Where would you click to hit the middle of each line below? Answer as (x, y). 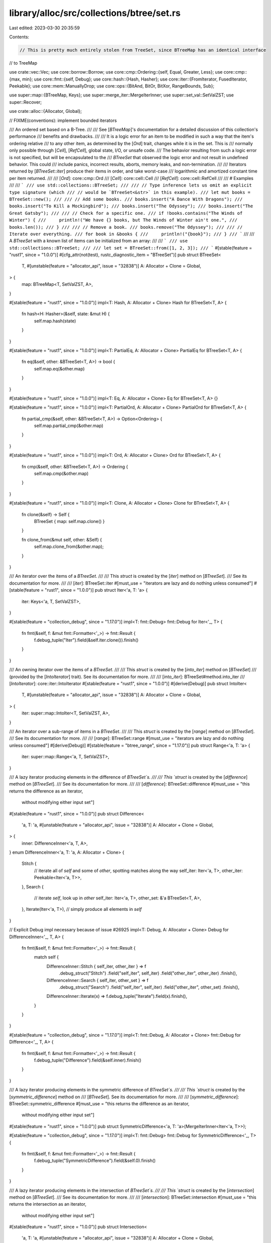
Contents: (19, 37)
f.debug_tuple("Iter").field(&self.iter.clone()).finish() (86, 640)
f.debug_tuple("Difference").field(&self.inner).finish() (88, 1060)
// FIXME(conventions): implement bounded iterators (63, 120)
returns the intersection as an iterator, (48, 1204)
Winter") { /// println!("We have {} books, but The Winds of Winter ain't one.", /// (123, 220)
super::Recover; (26, 102)
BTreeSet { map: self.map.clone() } (69, 521)
